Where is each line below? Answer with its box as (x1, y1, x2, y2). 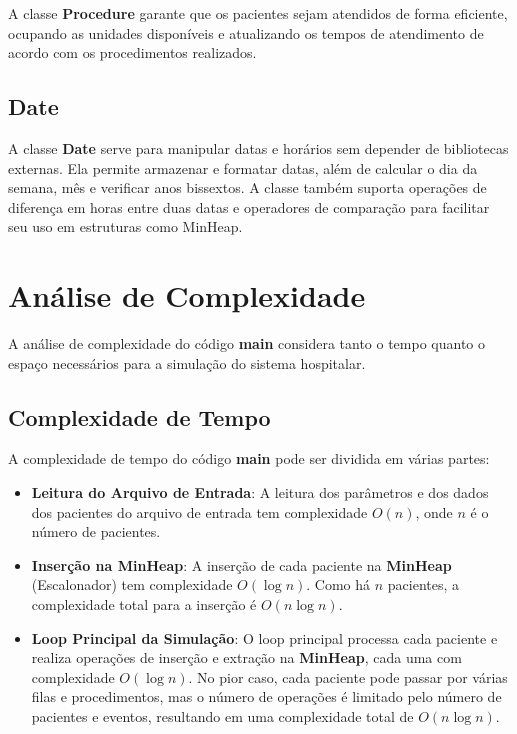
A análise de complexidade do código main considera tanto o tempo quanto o (8, 333, 486, 354)
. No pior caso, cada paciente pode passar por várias (188, 666, 508, 687)
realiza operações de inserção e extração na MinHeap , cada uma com (31, 647, 462, 668)
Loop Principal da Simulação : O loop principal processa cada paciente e (31, 627, 498, 648)
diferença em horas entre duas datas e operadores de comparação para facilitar (8, 196, 490, 217)
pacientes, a (387, 574, 460, 595)
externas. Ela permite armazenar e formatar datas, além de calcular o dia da (8, 157, 478, 178)
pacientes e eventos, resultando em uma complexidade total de (31, 706, 414, 726)
